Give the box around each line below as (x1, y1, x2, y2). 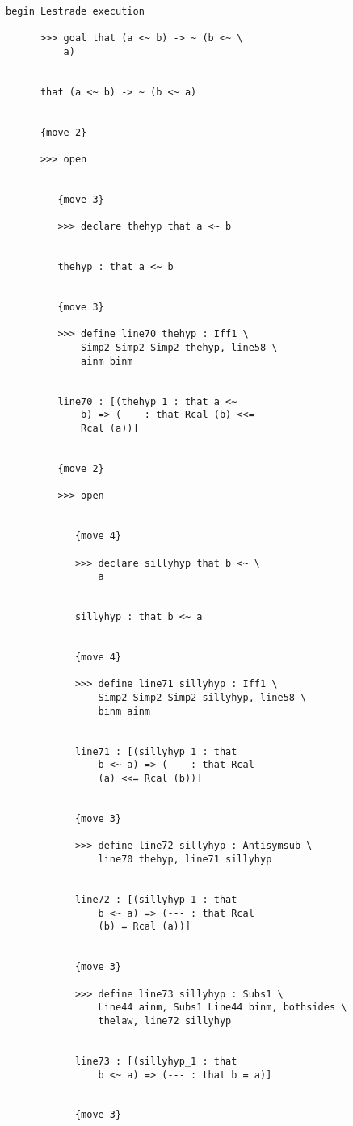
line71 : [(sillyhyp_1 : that (74, 745, 237, 757)
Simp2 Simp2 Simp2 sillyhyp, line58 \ (98, 692, 307, 704)
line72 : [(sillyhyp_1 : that (74, 893, 237, 905)
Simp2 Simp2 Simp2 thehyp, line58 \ (81, 342, 278, 354)
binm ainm (98, 705, 150, 717)
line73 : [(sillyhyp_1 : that (74, 1055, 237, 1067)
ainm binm (81, 355, 133, 367)
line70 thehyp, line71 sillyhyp (98, 854, 272, 865)
